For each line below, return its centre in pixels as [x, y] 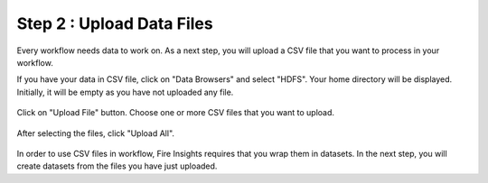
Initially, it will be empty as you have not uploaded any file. [125, 92]
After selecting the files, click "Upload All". [96, 133]
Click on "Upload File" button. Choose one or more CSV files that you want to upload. [175, 113]
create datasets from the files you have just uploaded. [117, 166]
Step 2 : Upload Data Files [115, 23]
